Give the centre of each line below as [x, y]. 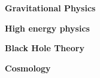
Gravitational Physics [50, 8]
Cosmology [28, 68]
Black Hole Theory [45, 48]
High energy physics [47, 28]
